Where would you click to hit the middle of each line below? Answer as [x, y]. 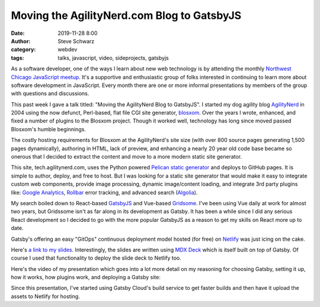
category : [23, 50]
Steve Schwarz [76, 41]
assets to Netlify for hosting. [45, 296]
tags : [17, 58]
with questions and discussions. [50, 93]
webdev [68, 50]
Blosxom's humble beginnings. [48, 129]
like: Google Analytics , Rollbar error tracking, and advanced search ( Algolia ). [104, 192]
